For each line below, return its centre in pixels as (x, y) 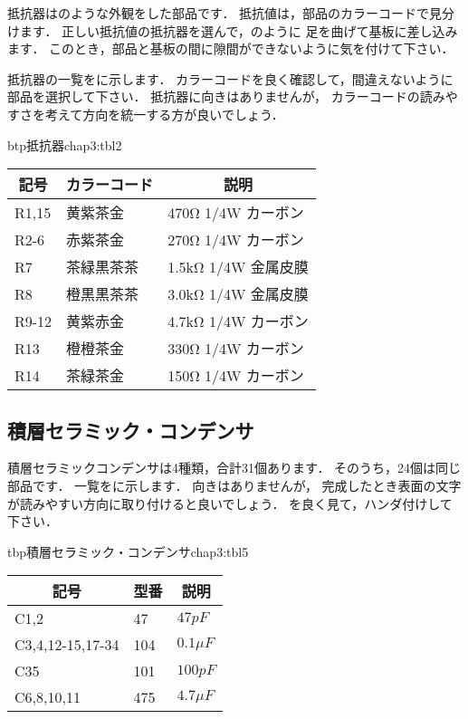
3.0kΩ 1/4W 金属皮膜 (238, 294)
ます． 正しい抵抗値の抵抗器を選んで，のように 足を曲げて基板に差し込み (239, 30)
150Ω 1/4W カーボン (236, 376)
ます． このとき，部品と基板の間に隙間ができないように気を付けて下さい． (231, 48)
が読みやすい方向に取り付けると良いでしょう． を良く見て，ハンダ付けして (230, 503)
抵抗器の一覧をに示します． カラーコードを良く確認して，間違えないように (230, 78)
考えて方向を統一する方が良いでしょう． (164, 114)
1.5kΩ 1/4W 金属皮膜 (238, 267)
